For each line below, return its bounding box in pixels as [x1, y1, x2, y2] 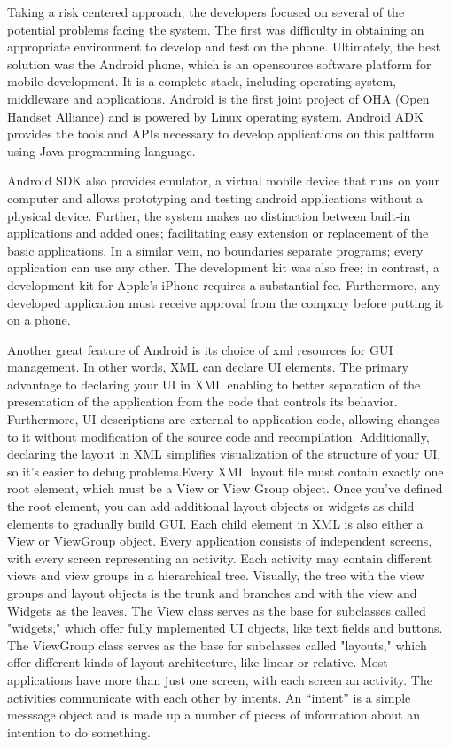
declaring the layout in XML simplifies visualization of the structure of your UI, [7, 444, 441, 463]
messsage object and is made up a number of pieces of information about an [7, 705, 420, 724]
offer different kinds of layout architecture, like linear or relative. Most [7, 653, 388, 672]
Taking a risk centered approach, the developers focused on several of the [7, 3, 405, 20]
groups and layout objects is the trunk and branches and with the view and [7, 584, 417, 602]
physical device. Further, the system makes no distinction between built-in [7, 206, 411, 224]
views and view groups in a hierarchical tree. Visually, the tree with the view [7, 566, 424, 585]
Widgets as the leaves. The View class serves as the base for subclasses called [7, 601, 426, 619]
